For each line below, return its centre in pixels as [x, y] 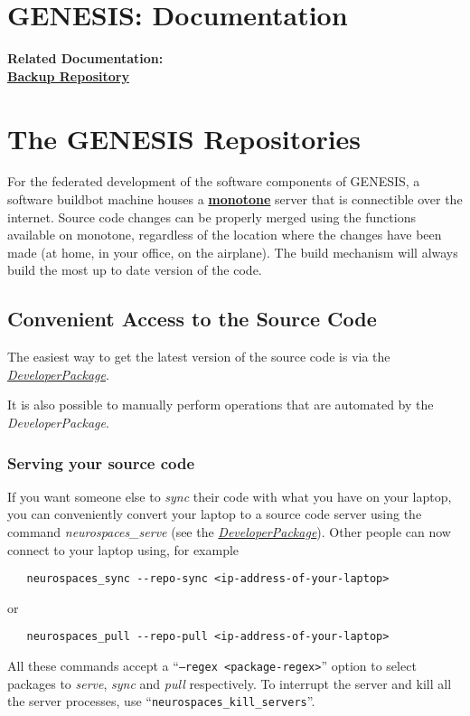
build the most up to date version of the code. [135, 270]
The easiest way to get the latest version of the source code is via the [199, 357]
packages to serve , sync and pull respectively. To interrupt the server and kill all [230, 683]
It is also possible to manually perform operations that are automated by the [221, 405]
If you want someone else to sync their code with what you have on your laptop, [230, 496]
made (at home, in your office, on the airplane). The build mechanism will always [233, 252]
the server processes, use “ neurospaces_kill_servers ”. [161, 701]
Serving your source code [101, 462]
